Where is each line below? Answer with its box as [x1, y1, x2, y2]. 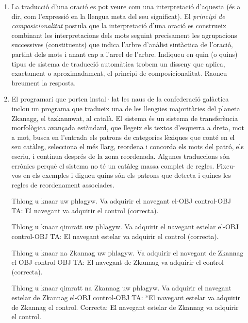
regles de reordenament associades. [11, 179, 115, 189]
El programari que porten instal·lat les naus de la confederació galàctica [11, 94, 229, 104]
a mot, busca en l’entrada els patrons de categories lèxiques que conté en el [11, 132, 235, 142]
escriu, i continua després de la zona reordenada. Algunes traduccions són [11, 151, 230, 161]
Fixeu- [216, 160, 235, 170]
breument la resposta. [11, 77, 76, 87]
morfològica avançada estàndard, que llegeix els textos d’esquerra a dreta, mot [11, 122, 245, 133]
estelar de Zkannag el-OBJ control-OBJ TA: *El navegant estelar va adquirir [11, 292, 240, 303]
